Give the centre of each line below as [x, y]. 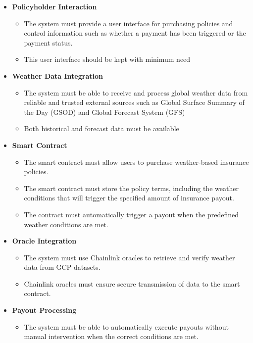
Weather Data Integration [57, 75]
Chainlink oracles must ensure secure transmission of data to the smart [132, 283]
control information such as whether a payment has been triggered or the [135, 33]
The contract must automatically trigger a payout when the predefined [131, 214]
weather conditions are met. [66, 224]
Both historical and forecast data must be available [101, 128]
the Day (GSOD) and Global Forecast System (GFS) [104, 112]
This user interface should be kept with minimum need [107, 59]
